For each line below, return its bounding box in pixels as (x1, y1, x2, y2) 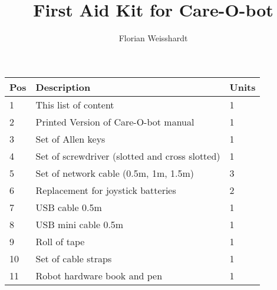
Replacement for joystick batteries (35, 183, 176, 197)
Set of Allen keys (35, 131, 105, 146)
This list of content (35, 97, 114, 111)
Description (35, 80, 91, 94)
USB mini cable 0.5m (35, 217, 124, 231)
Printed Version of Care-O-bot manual (35, 114, 194, 128)
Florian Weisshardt (118, 32, 188, 44)
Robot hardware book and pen (35, 268, 163, 282)
